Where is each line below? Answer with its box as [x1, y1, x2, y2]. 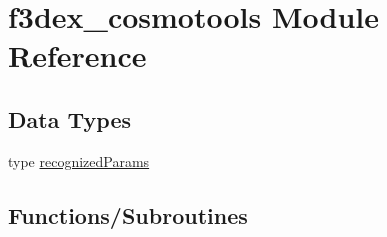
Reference [8, 35, 147, 76]
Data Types [8, 103, 131, 134]
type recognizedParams [8, 150, 150, 171]
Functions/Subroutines [8, 199, 248, 230]
